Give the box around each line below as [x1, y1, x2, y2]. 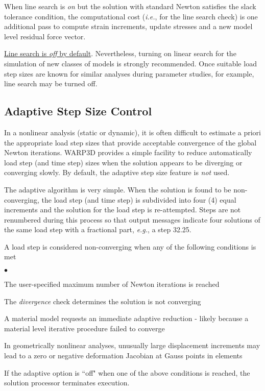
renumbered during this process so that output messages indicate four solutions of [4, 214, 260, 225]
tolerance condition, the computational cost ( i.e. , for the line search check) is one [4, 11, 258, 21]
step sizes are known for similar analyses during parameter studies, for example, [4, 68, 254, 79]
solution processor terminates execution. [4, 377, 130, 388]
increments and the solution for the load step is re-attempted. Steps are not [4, 204, 241, 215]
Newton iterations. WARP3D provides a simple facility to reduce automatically [4, 147, 252, 158]
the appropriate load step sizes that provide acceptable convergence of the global [4, 137, 257, 148]
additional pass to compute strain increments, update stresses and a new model [4, 21, 253, 32]
